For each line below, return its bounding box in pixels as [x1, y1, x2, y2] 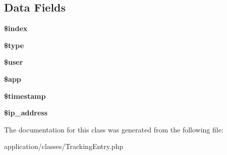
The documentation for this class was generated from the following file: [4, 124, 223, 134]
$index [4, 23, 28, 34]
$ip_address [4, 107, 48, 118]
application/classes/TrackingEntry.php [4, 141, 124, 151]
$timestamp [4, 90, 46, 101]
